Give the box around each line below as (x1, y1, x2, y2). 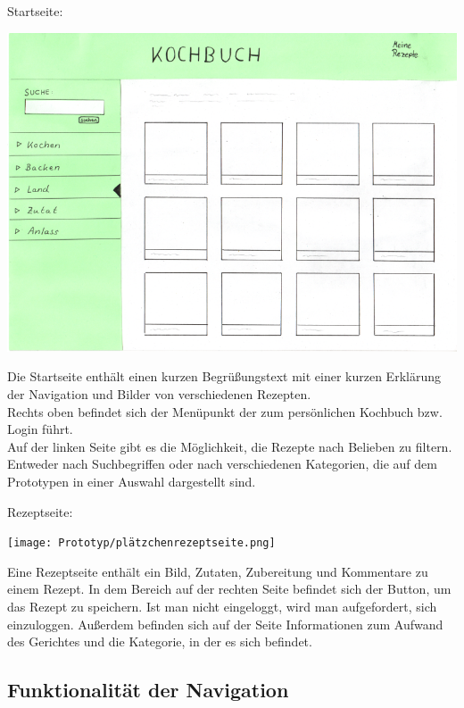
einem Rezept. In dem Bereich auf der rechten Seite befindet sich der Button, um (7, 579, 452, 598)
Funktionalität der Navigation (7, 676, 289, 704)
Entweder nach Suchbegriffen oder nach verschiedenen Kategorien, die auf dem (7, 454, 437, 473)
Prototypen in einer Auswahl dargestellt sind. (7, 471, 256, 490)
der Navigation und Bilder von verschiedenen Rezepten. (7, 384, 311, 403)
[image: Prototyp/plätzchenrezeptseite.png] (7, 537, 276, 550)
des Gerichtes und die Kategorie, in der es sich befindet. (7, 632, 312, 651)
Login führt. (7, 420, 73, 438)
